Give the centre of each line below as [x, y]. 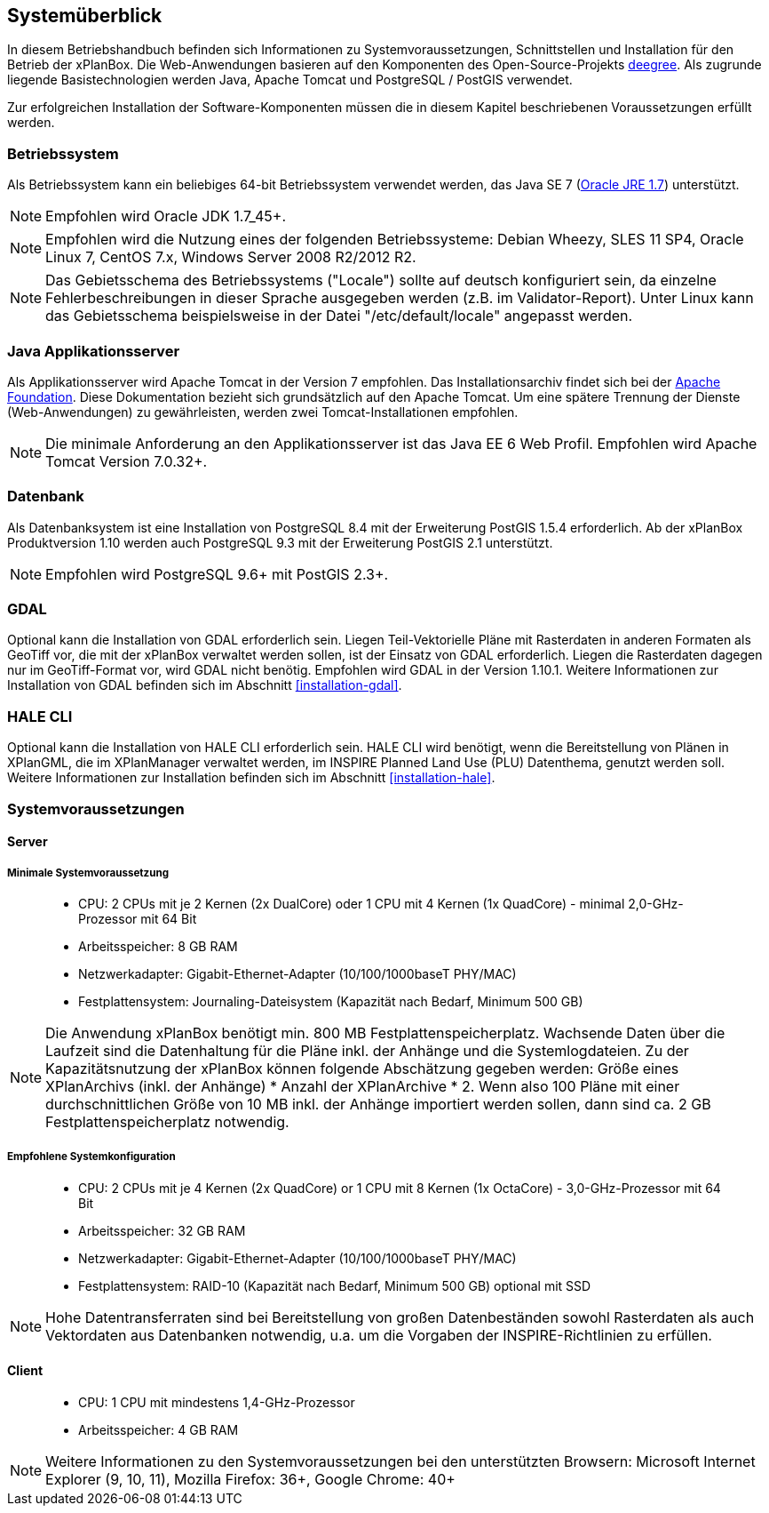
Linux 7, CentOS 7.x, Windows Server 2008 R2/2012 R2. [231, 257]
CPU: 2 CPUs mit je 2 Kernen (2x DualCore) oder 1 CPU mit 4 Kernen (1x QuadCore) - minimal [352, 903]
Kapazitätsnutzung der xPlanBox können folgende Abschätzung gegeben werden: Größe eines [362, 1068]
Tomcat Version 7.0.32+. [127, 461]
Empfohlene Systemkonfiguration [91, 1157]
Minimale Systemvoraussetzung [88, 873]
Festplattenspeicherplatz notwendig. [167, 1121]
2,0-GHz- [656, 903]
